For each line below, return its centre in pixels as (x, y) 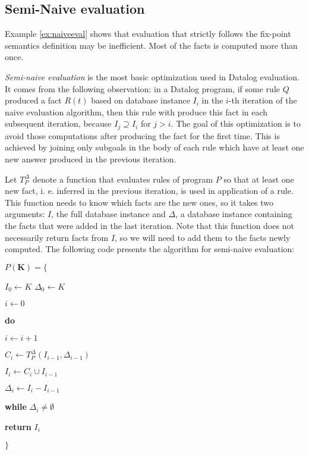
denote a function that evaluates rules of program (123, 179)
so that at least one (259, 179)
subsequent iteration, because (58, 123)
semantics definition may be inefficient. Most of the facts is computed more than (151, 45)
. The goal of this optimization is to (236, 123)
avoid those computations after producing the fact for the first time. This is (142, 135)
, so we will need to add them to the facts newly (203, 237)
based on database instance (141, 100)
